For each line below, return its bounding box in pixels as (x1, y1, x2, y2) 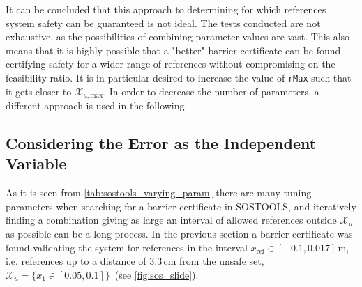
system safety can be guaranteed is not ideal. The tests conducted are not (6, 15, 321, 30)
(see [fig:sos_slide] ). (114, 267, 199, 281)
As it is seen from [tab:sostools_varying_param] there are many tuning (6, 185, 312, 200)
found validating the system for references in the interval (6, 240, 248, 254)
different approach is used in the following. (6, 98, 188, 113)
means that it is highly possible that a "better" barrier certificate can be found (6, 42, 341, 57)
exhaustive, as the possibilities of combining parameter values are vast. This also (6, 29, 350, 44)
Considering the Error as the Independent (6, 132, 317, 154)
